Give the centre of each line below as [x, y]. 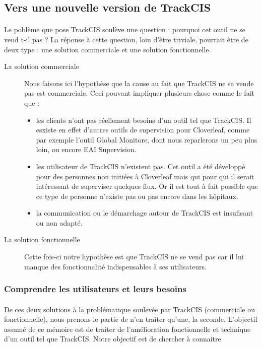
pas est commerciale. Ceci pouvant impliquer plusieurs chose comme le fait [139, 93]
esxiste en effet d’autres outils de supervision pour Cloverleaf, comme [143, 130]
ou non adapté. [59, 222]
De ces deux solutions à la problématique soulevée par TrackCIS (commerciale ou [129, 309]
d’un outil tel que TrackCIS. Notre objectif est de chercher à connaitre [113, 339]
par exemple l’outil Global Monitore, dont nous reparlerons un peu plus [147, 139]
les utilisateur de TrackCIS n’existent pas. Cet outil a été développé [141, 166]
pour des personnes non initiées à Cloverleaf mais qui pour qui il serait [145, 176]
